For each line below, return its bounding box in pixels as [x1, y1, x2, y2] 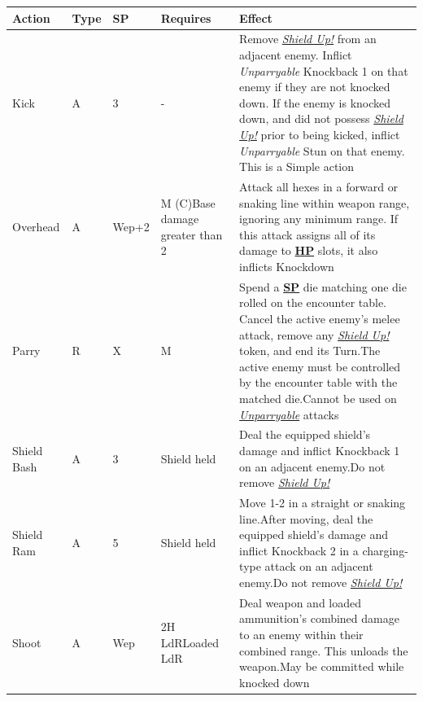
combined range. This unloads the [239, 642, 408, 659]
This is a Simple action [239, 158, 355, 175]
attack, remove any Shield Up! [239, 326, 390, 343]
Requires [160, 9, 211, 26]
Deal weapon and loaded [239, 594, 362, 611]
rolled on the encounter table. [239, 294, 387, 311]
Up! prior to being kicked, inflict [239, 125, 400, 142]
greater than [160, 226, 223, 243]
